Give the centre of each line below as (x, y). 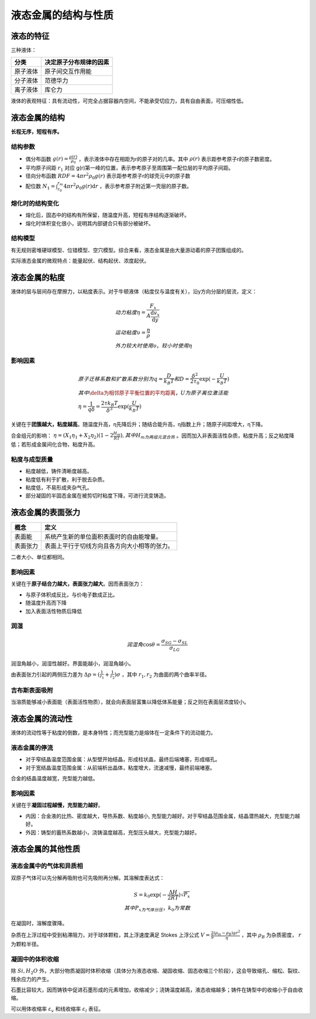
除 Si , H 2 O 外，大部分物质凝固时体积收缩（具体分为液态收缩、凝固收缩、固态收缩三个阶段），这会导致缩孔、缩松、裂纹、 (157, 972)
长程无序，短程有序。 (37, 132)
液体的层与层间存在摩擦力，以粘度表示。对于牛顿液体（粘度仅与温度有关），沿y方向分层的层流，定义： (134, 291)
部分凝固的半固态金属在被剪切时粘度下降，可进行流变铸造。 (97, 496)
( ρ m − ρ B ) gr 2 (227, 933)
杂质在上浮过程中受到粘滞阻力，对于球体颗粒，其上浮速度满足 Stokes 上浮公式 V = (111, 935)
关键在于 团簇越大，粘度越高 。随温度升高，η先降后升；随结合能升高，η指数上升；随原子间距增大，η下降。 (138, 424)
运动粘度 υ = (130, 332)
